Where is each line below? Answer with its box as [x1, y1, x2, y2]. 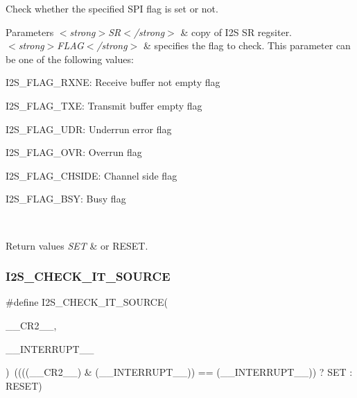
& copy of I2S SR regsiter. [180, 24, 293, 39]
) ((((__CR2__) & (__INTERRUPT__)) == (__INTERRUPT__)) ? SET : [6, 365, 353, 379]
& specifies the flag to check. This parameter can [143, 38, 351, 53]
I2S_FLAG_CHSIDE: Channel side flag [6, 168, 177, 182]
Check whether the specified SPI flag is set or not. [6, 1, 218, 15]
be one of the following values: [6, 51, 134, 66]
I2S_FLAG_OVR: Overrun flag [6, 145, 142, 159]
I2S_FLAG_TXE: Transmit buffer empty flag [6, 98, 202, 112]
